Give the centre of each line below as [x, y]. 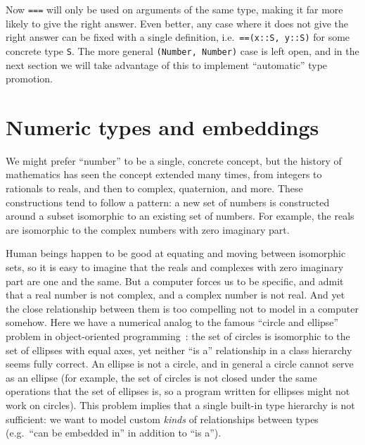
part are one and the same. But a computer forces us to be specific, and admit [175, 281]
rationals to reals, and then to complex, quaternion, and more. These [154, 188]
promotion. [29, 79]
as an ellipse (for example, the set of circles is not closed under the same [161, 377]
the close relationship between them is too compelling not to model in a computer [182, 308]
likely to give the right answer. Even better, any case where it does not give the [177, 23]
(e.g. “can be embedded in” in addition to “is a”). [114, 433]
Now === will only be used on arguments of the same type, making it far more [174, 9]
